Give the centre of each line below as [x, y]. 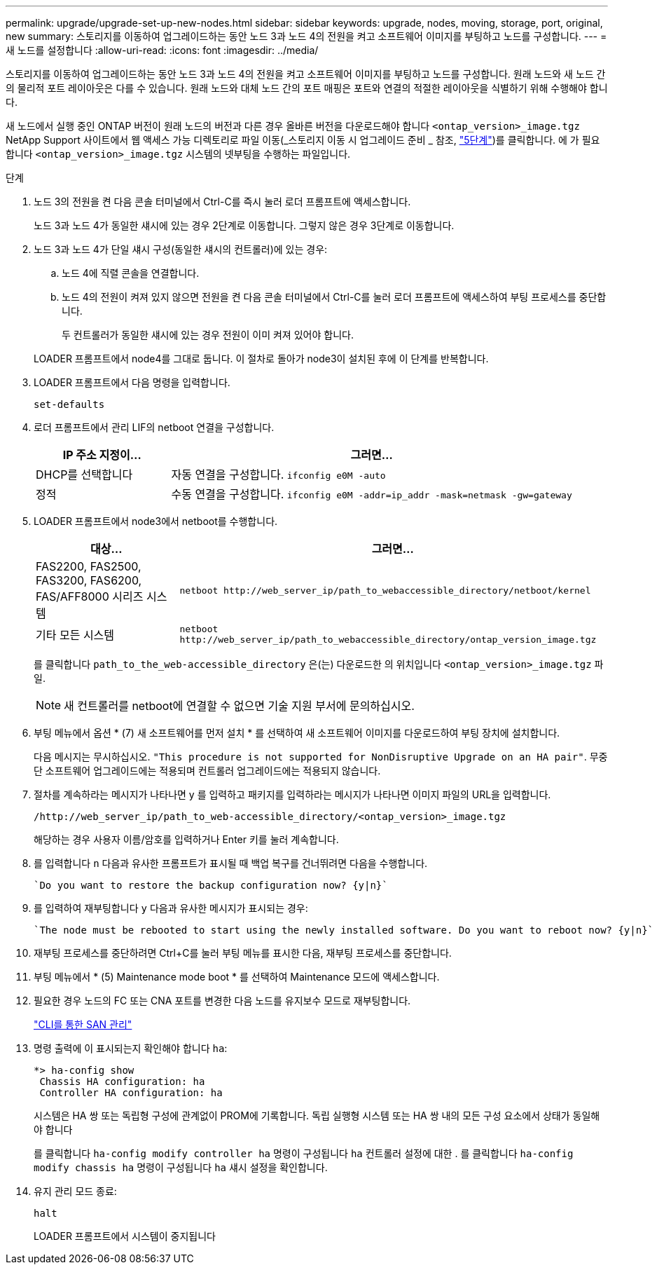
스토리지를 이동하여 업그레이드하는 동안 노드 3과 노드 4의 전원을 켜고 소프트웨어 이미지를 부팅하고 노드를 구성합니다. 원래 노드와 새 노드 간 [306, 74]
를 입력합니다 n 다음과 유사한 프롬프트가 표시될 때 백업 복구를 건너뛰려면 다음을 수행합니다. [231, 863]
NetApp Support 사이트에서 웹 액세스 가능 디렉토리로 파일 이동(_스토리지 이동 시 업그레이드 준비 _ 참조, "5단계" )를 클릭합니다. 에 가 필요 [303, 140]
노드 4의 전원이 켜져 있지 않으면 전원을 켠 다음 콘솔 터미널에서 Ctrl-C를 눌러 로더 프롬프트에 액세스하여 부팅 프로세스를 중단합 [334, 297]
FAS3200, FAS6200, [89, 580]
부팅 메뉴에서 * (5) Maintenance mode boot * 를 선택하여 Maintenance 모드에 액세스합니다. [237, 977]
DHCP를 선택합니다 [84, 474]
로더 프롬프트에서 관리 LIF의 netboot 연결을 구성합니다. [154, 427]
